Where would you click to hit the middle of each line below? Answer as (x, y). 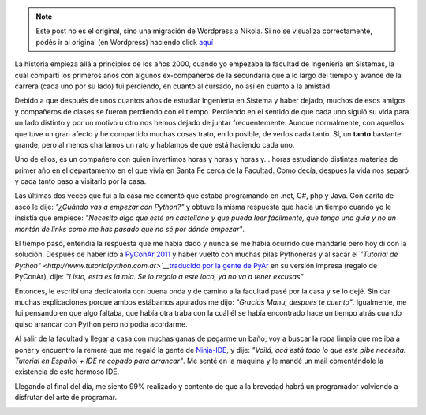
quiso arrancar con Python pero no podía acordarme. (101, 324)
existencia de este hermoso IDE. (67, 372)
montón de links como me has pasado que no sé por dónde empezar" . (129, 229)
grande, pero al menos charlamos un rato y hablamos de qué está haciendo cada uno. (155, 144)
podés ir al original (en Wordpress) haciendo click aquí (124, 42)
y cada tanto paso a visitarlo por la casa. (80, 181)
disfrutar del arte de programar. (66, 398)
